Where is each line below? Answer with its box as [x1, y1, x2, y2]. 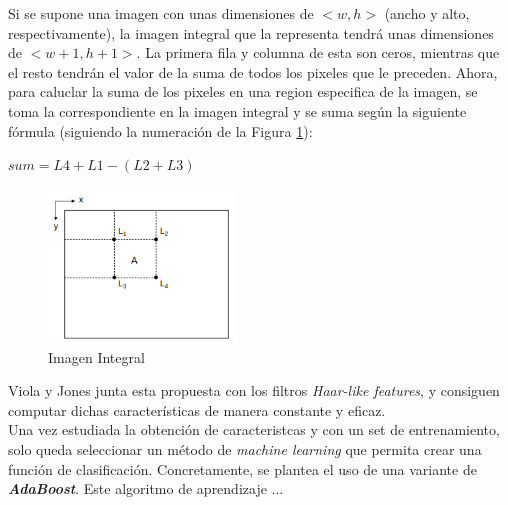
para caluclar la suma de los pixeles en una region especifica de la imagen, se [8, 81, 478, 102]
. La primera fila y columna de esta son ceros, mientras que [136, 42, 500, 63]
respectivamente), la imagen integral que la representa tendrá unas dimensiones [8, 22, 494, 43]
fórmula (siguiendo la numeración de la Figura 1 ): [8, 120, 313, 141]
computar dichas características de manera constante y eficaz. [8, 399, 386, 420]
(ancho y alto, [384, 3, 470, 23]
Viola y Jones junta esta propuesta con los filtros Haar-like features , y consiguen [8, 380, 500, 401]
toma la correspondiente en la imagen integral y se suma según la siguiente [8, 100, 467, 121]
